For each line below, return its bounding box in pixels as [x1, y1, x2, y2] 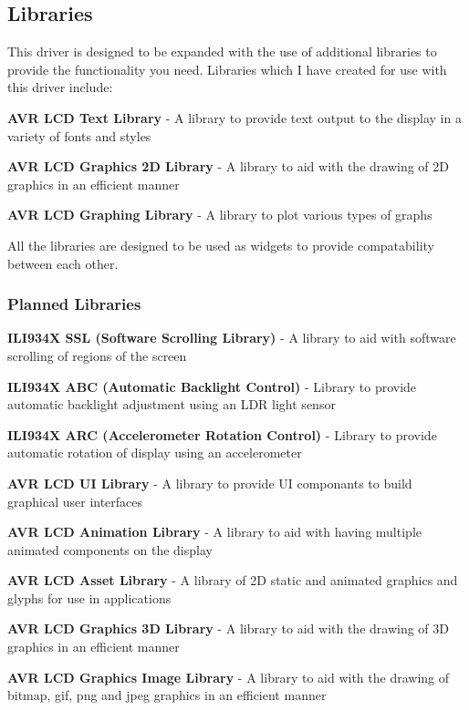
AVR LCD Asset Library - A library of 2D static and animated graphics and [7, 571, 458, 590]
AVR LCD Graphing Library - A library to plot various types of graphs [7, 205, 433, 224]
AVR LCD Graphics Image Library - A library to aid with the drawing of [7, 667, 450, 686]
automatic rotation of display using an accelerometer [7, 443, 302, 462]
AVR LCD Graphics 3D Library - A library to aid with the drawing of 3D [7, 619, 449, 638]
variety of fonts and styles [7, 126, 151, 145]
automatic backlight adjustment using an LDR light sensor [7, 395, 336, 414]
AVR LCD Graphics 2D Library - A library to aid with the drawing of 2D [7, 157, 449, 176]
